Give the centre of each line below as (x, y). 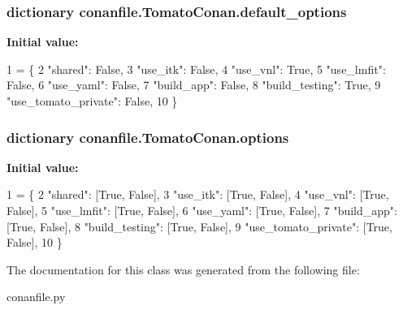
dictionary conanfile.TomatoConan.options (148, 137)
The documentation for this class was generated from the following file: (183, 269)
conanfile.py (36, 297)
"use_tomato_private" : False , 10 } (92, 101)
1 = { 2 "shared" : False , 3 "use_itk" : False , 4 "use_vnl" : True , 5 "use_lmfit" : (196, 69)
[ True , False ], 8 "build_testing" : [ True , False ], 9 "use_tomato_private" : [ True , (199, 226)
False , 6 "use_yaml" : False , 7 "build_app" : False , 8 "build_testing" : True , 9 (194, 85)
